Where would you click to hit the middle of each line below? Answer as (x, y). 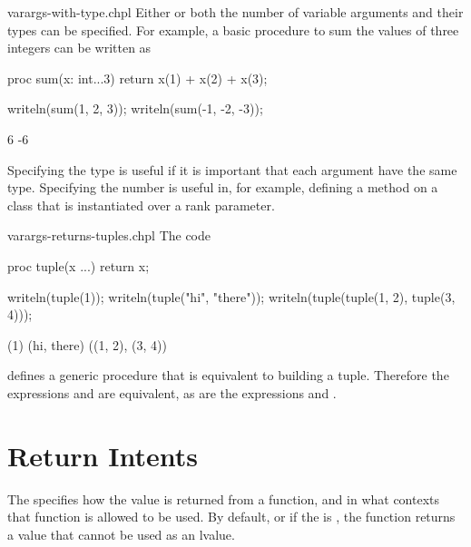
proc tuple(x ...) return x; (78, 265)
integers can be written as (79, 48)
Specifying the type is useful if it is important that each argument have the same (232, 169)
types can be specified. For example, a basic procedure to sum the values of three (233, 29)
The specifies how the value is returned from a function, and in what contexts (224, 498)
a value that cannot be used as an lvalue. (121, 534)
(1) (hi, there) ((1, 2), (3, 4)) (87, 344)
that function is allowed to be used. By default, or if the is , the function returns (231, 517)
